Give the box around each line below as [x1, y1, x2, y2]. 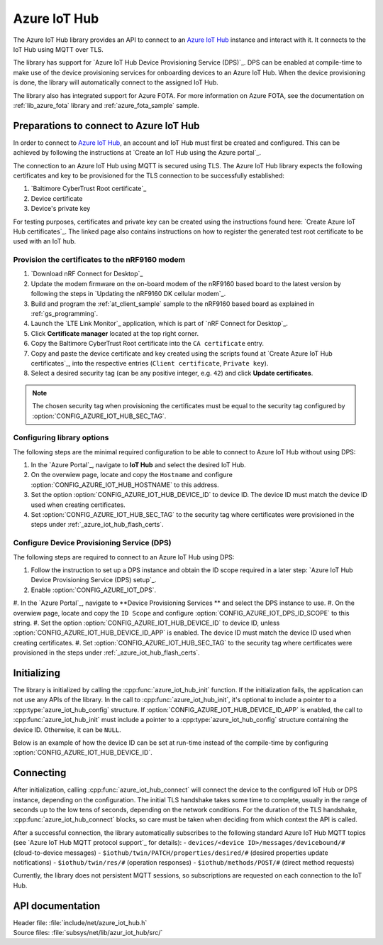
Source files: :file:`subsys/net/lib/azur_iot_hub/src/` [13, 929, 163, 937]
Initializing [13, 667, 60, 679]
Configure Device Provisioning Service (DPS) [13, 538, 172, 548]
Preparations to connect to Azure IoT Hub [13, 119, 200, 131]
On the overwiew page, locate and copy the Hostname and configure [30, 471, 233, 479]
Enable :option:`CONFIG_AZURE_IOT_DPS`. [30, 586, 157, 594]
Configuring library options [13, 433, 109, 443]
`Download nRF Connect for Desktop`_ [30, 270, 143, 278]
